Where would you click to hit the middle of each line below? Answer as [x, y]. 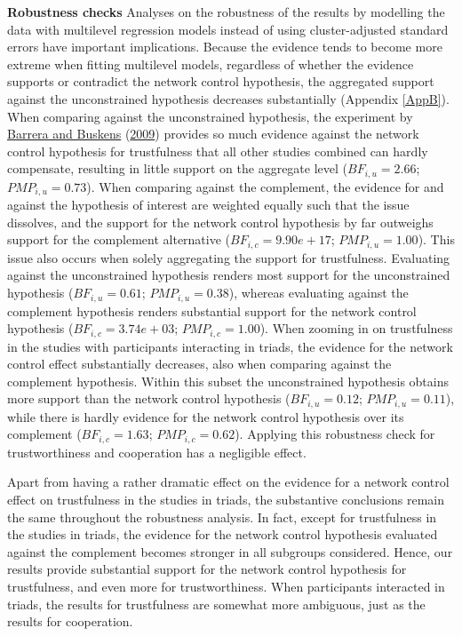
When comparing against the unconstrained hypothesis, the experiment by [210, 116]
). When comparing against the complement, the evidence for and [265, 186]
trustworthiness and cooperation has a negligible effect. [157, 452]
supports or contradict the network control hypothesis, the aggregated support [221, 81]
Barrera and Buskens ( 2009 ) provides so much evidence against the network [213, 134]
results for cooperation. [70, 621]
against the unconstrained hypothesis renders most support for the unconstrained [229, 275]
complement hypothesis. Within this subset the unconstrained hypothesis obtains [228, 381]
